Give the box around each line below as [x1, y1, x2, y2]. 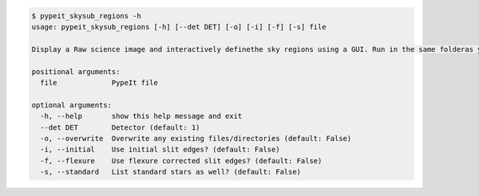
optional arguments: [31, 100, 112, 109]
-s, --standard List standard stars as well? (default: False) [40, 167, 302, 177]
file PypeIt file [40, 78, 159, 87]
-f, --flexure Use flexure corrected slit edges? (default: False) [40, 156, 323, 165]
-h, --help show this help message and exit [40, 112, 243, 121]
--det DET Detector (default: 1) [40, 123, 200, 131]
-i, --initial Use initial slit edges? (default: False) [40, 145, 280, 155]
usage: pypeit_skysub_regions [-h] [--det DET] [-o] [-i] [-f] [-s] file [31, 22, 327, 31]
